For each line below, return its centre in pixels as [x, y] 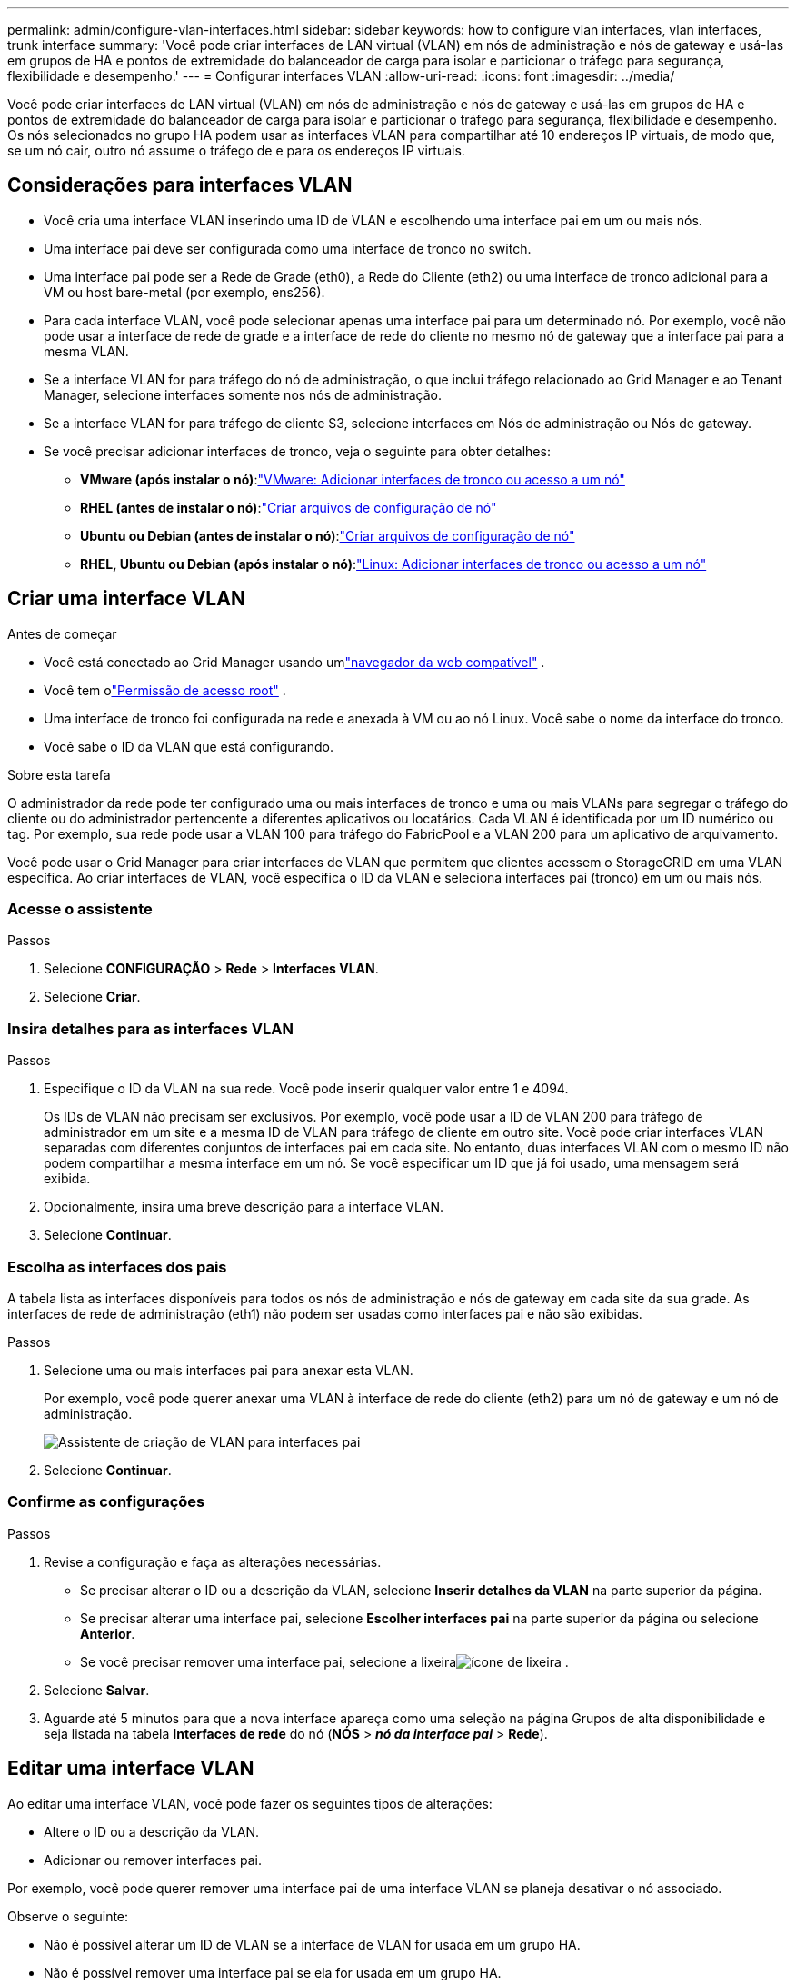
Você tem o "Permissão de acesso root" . [165, 690]
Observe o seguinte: [68, 1916]
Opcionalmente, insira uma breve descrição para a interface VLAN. [244, 1207]
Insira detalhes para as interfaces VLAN [150, 1028]
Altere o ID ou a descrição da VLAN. [151, 1831]
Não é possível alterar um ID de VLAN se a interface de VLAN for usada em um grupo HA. [312, 1944]
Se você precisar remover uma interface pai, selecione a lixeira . [324, 1661]
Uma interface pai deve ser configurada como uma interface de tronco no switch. [288, 248]
